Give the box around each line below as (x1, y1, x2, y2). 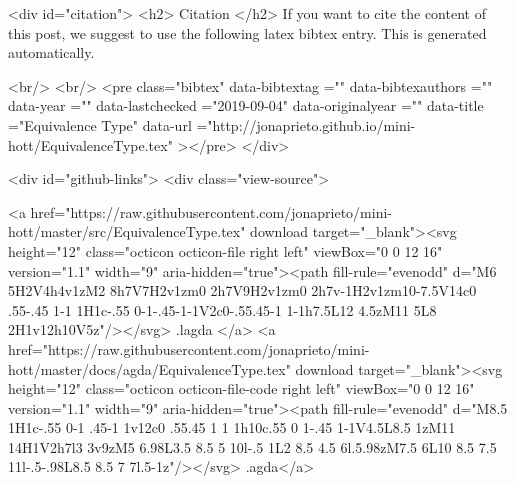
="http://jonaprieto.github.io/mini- (196, 114, 416, 135)
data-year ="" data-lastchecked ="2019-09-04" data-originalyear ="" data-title (8, 95, 484, 116)
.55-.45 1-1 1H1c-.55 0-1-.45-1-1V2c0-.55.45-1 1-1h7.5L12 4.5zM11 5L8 (8, 299, 437, 320)
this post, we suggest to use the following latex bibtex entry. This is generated (8, 22, 487, 43)
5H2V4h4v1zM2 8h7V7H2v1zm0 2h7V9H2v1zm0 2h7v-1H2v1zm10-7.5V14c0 (8, 280, 477, 301)
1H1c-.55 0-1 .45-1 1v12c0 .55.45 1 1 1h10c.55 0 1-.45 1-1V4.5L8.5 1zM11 (8, 417, 456, 438)
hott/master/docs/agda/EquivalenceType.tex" (8, 358, 291, 379)
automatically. (8, 42, 95, 63)
